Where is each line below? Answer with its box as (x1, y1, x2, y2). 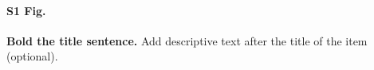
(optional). (6, 48, 58, 64)
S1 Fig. (6, 2, 46, 18)
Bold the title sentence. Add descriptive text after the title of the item (6, 32, 368, 49)
